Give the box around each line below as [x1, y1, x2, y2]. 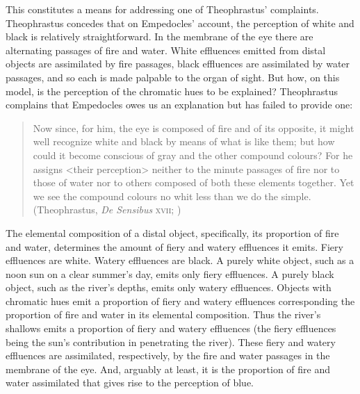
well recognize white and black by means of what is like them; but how [33, 134, 335, 149]
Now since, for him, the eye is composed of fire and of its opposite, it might [33, 120, 354, 135]
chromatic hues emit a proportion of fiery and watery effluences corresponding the [6, 293, 355, 308]
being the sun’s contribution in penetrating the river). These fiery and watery [6, 334, 336, 349]
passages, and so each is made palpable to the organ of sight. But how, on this [6, 69, 340, 84]
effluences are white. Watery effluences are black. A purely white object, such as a [6, 253, 354, 268]
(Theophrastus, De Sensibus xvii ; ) [33, 202, 181, 217]
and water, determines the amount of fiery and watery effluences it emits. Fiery [6, 239, 343, 254]
